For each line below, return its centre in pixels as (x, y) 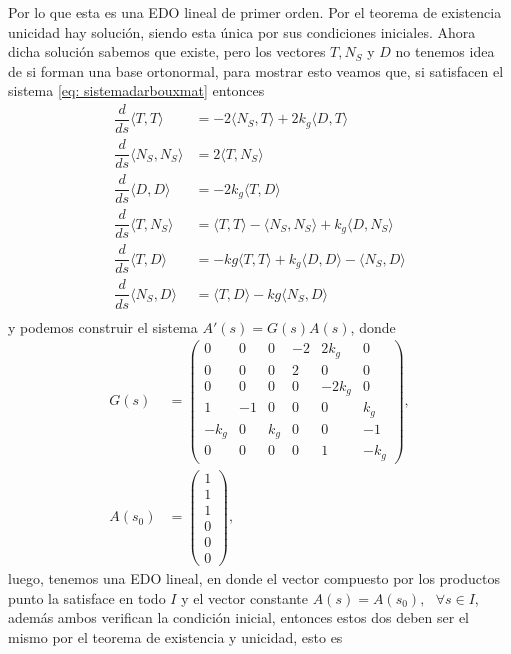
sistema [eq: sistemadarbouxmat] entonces (136, 90)
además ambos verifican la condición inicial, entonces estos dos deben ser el (239, 617)
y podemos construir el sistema (103, 326)
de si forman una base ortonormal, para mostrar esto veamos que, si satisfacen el (256, 70)
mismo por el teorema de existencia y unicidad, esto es (175, 636)
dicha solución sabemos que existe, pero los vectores (167, 51)
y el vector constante (245, 597)
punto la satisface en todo (87, 597)
